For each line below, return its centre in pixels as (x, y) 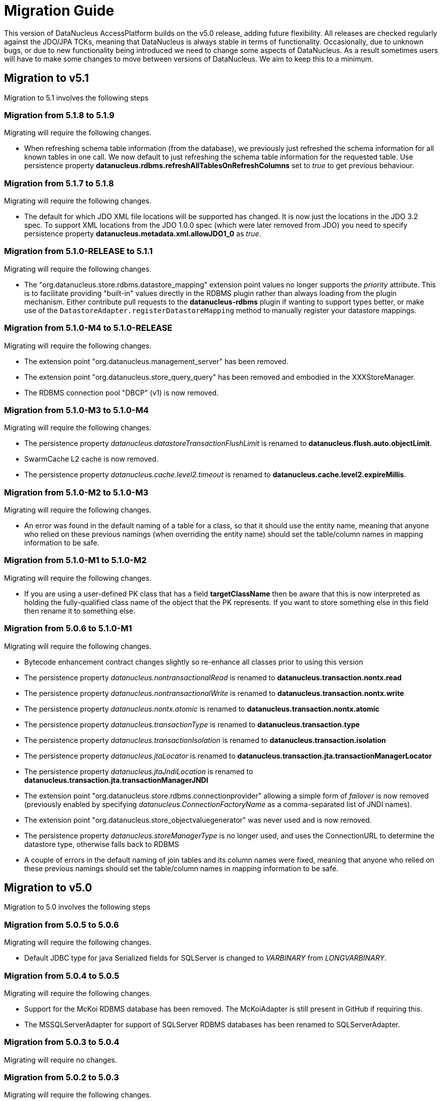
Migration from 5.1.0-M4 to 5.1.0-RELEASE (88, 328)
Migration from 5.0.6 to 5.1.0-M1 (68, 629)
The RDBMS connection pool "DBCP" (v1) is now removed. (122, 392)
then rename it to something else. (80, 611)
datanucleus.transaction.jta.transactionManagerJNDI (116, 780)
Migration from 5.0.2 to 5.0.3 (62, 1078)
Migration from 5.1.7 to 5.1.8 (59, 183)
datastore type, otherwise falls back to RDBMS (102, 844)
